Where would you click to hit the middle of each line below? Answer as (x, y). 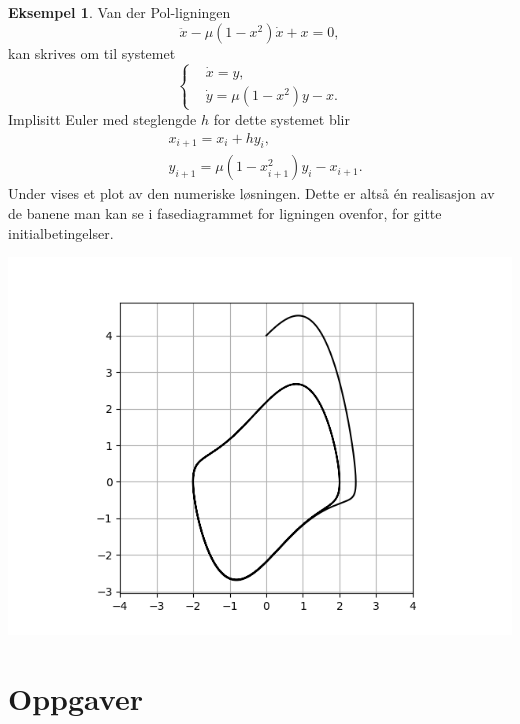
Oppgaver (75, 697)
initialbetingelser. (61, 232)
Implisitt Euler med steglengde (102, 118)
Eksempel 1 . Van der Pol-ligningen (119, 12)
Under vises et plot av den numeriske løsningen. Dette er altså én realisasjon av (251, 193)
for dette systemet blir (281, 118)
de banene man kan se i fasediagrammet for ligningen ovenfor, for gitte (225, 213)
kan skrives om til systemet (92, 52)
